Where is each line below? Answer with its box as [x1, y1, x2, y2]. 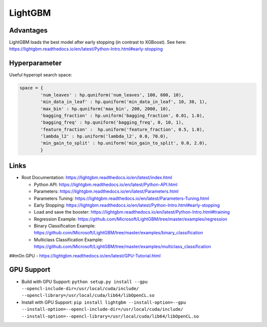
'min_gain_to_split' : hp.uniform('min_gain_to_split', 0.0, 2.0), [40, 141, 208, 146]
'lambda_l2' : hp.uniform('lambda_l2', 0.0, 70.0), [40, 134, 169, 139]
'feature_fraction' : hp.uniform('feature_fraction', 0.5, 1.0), [40, 126, 205, 132]
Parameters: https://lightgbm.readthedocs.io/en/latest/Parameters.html [34, 188, 179, 194]
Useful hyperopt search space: [9, 72, 72, 78]
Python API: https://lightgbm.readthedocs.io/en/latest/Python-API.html [34, 182, 178, 187]
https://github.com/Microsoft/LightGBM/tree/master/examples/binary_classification [34, 230, 204, 236]
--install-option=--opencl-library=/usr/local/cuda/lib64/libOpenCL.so [21, 313, 199, 319]
